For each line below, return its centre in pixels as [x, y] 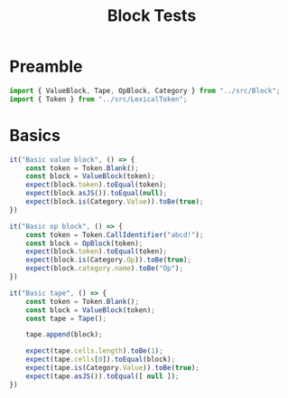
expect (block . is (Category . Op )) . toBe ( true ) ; [109, 260]
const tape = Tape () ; [66, 318]
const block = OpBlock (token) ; [84, 243]
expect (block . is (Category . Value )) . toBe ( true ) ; [115, 202]
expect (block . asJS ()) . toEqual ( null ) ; [97, 194]
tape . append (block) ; [64, 335]
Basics [35, 135]
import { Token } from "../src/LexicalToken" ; [98, 99]
